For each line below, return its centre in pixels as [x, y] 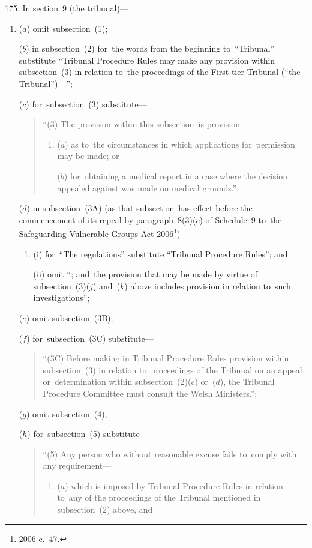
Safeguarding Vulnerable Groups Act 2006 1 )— [104, 233]
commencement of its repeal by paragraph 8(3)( [107, 219]
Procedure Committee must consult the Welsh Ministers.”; [150, 393]
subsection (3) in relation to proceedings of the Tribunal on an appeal [172, 369]
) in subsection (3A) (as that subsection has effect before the [139, 208]
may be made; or [88, 156]
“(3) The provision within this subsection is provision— [145, 124]
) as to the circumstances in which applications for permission [180, 144]
